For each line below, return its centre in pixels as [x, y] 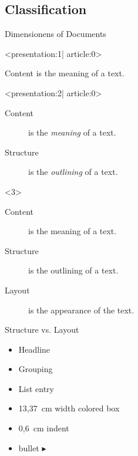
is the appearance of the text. [81, 310]
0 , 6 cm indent [44, 428]
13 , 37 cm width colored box [69, 408]
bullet [29, 447]
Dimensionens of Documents [55, 34]
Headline [34, 349]
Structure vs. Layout [42, 330]
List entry [36, 388]
